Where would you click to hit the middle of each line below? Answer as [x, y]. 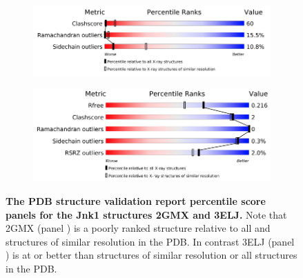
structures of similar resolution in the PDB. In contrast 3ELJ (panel [150, 241]
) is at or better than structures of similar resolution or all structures [151, 255]
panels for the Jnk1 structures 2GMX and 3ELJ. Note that [146, 214]
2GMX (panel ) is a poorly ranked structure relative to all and [138, 228]
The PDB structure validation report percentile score [136, 201]
